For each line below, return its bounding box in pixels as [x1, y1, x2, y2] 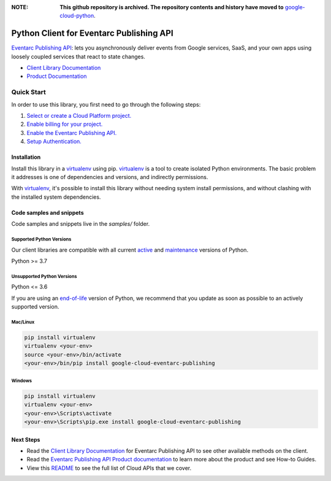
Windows [11, 377, 32, 383]
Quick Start [11, 88, 46, 96]
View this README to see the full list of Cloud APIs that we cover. [26, 464, 192, 472]
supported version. [11, 303, 59, 310]
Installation [11, 153, 41, 161]
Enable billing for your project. [26, 120, 103, 128]
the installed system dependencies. [11, 193, 101, 201]
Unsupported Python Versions [11, 273, 77, 279]
